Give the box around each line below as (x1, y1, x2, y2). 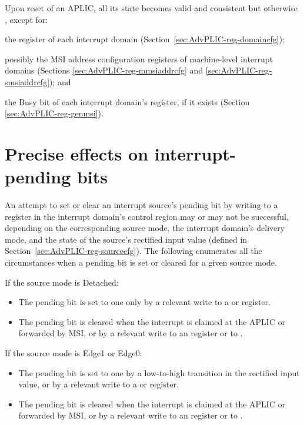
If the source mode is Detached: (5, 276, 119, 288)
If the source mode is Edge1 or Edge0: (5, 347, 142, 359)
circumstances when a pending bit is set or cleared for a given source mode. (5, 256, 277, 269)
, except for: (5, 13, 48, 25)
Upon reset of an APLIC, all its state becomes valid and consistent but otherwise (5, 2, 298, 14)
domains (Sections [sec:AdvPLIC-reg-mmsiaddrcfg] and (5, 64, 203, 76)
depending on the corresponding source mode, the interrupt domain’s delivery (5, 222, 285, 234)
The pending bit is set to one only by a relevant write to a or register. (18, 296, 270, 308)
